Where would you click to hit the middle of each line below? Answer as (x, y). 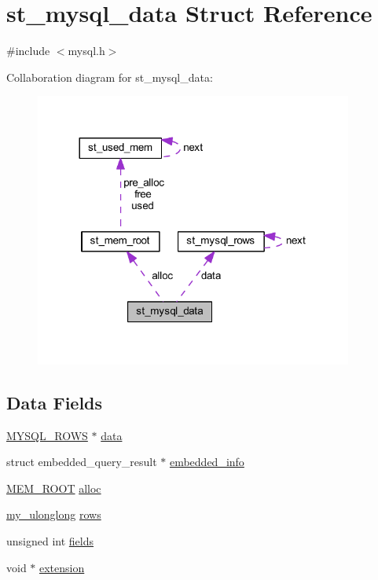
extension (62, 567)
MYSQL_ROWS (47, 435)
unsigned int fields (50, 541)
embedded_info (207, 462)
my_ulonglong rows (54, 514)
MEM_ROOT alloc (54, 488)
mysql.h (86, 51)
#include (28, 51)
